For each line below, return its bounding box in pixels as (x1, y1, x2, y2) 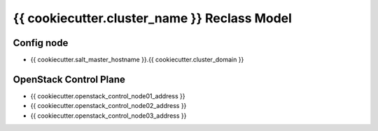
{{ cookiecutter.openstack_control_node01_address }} (30, 91, 185, 100)
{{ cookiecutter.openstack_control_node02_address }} (30, 102, 187, 110)
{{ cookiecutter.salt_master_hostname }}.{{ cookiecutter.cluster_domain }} (30, 56, 244, 64)
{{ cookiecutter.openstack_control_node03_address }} (30, 111, 187, 120)
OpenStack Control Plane (13, 73, 126, 85)
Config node (13, 37, 69, 49)
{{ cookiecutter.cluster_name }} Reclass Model (13, 10, 292, 26)
